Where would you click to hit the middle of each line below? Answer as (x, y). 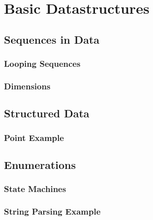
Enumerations (40, 164)
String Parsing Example (52, 211)
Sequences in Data (52, 39)
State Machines (35, 189)
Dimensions (27, 86)
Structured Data (47, 113)
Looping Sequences (42, 64)
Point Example (34, 137)
